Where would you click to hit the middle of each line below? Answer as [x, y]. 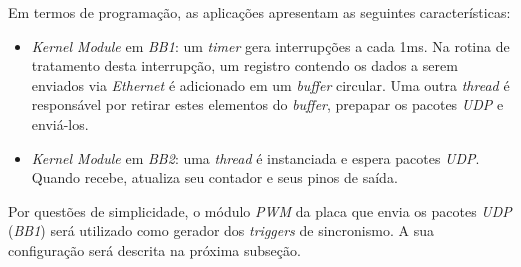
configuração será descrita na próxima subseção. [154, 249]
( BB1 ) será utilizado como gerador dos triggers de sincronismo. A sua [221, 230]
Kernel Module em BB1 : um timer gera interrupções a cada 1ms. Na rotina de [270, 45]
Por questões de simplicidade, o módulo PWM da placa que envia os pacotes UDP [260, 210]
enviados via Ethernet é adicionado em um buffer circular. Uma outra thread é [270, 84]
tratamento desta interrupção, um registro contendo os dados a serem [244, 65]
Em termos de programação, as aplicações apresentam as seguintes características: [259, 12]
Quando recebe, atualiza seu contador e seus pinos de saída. [214, 177]
